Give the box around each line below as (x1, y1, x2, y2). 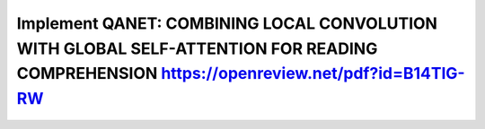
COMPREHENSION (16, 64, 158, 84)
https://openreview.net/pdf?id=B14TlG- (160, 64, 466, 84)
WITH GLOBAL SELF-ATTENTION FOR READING (16, 39, 378, 58)
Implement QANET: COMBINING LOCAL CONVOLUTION (16, 13, 437, 33)
